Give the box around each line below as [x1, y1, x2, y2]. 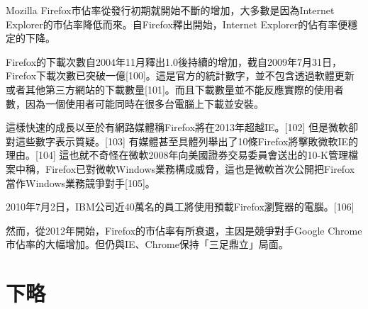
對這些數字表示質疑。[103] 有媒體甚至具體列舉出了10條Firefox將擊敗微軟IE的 [6, 133, 359, 148]
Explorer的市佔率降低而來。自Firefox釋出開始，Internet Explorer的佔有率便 [6, 16, 348, 31]
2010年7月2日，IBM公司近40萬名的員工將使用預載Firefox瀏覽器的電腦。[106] [6, 199, 355, 214]
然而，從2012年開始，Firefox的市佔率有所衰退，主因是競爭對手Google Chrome [6, 223, 362, 237]
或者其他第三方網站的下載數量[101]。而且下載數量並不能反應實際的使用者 [6, 82, 344, 96]
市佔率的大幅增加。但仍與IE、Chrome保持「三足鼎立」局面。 [6, 237, 289, 252]
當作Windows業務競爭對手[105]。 [6, 175, 155, 190]
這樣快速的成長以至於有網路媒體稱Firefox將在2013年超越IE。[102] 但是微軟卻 [6, 120, 359, 135]
